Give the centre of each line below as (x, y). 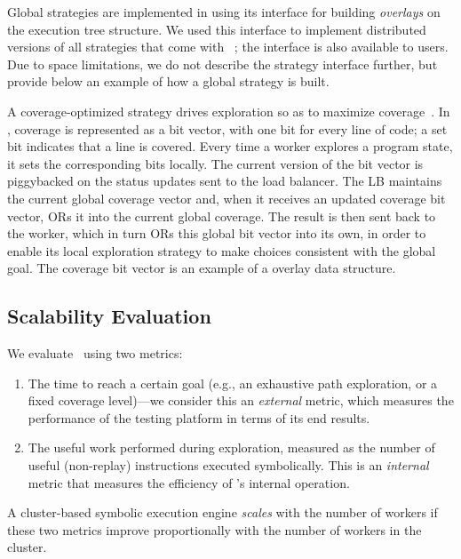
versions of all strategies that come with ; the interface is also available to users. (228, 47)
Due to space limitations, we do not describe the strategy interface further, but (223, 64)
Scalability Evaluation (109, 316)
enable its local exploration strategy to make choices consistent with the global (222, 250)
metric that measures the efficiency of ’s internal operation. (189, 482)
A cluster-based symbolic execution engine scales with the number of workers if (223, 512)
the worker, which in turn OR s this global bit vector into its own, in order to (217, 233)
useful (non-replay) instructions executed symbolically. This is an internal (228, 465)
